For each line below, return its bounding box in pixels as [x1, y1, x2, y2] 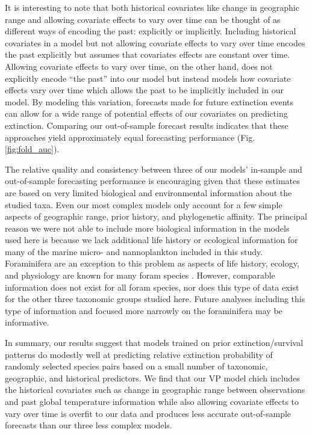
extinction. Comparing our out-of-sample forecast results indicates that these [5, 119, 289, 131]
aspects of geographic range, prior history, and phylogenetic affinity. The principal [5, 210, 307, 223]
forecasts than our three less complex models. [5, 419, 172, 431]
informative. [5, 316, 49, 329]
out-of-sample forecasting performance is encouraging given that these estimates [5, 174, 300, 187]
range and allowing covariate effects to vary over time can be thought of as [5, 13, 281, 25]
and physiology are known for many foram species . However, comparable [5, 269, 275, 282]
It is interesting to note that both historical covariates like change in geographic [5, 1, 299, 13]
